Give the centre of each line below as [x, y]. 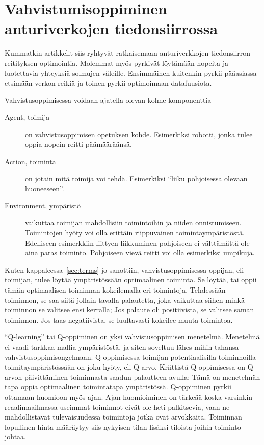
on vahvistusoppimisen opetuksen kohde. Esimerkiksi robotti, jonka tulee [139, 134]
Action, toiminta [30, 161]
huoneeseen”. [45, 188]
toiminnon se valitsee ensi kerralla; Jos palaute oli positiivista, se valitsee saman [129, 310]
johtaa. [16, 437]
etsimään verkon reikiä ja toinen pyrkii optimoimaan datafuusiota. [108, 83]
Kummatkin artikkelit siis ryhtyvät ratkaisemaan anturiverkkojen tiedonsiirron [128, 53]
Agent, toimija [27, 117]
